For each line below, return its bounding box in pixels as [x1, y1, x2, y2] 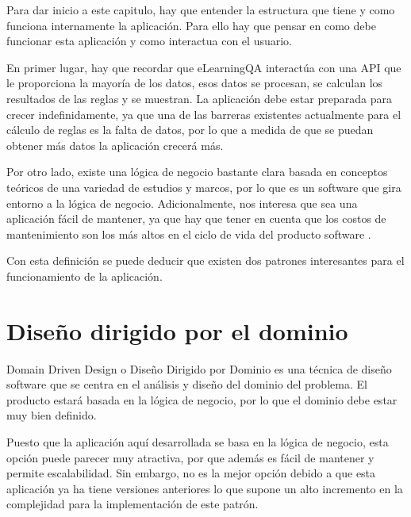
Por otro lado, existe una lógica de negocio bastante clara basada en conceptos [6, 163, 388, 180]
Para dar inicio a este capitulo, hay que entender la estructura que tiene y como [6, 2, 395, 17]
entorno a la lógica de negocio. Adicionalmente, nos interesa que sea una [6, 194, 358, 211]
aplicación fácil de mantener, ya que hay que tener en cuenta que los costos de [6, 210, 386, 227]
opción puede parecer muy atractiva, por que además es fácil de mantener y [6, 449, 375, 465]
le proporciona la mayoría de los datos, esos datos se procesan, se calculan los [6, 75, 383, 91]
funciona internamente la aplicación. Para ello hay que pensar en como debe [6, 17, 376, 33]
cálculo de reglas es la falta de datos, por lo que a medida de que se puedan [6, 121, 374, 138]
